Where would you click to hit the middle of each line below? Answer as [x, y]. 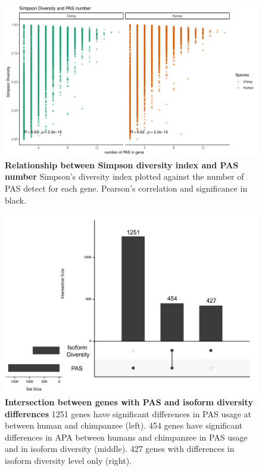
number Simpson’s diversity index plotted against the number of [124, 176]
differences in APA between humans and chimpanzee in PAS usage [126, 437]
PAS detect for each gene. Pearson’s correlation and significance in [126, 188]
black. [15, 200]
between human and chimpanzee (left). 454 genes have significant [124, 425]
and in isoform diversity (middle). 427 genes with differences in [120, 449]
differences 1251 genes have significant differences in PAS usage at [128, 413]
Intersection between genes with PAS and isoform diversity [129, 401]
